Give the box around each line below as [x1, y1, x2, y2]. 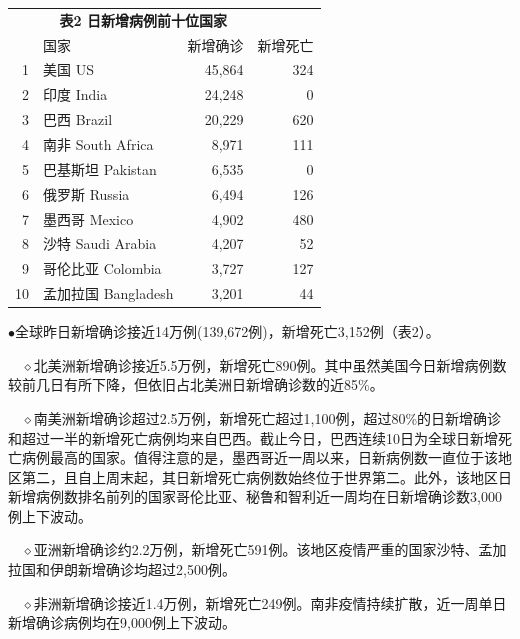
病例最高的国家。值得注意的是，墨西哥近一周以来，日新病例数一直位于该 [21, 447, 498, 468]
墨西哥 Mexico [43, 208, 134, 229]
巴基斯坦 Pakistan [43, 158, 157, 179]
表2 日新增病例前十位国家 [59, 9, 227, 30]
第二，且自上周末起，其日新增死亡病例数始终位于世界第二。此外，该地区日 [21, 466, 512, 487]
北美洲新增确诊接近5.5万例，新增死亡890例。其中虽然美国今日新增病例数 [33, 354, 507, 375]
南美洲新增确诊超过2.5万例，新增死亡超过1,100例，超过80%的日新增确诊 [33, 407, 502, 428]
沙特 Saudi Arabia [43, 233, 157, 254]
